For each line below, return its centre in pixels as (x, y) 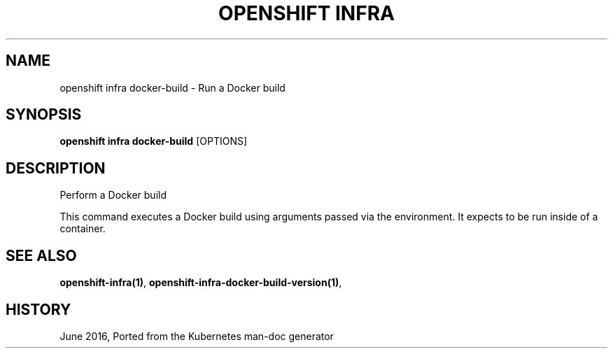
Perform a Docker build (113, 195)
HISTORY (38, 309)
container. (83, 229)
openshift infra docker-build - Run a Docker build (172, 87)
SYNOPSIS (44, 115)
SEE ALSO (41, 255)
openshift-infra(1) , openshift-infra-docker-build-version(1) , (201, 283)
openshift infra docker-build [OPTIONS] (154, 141)
